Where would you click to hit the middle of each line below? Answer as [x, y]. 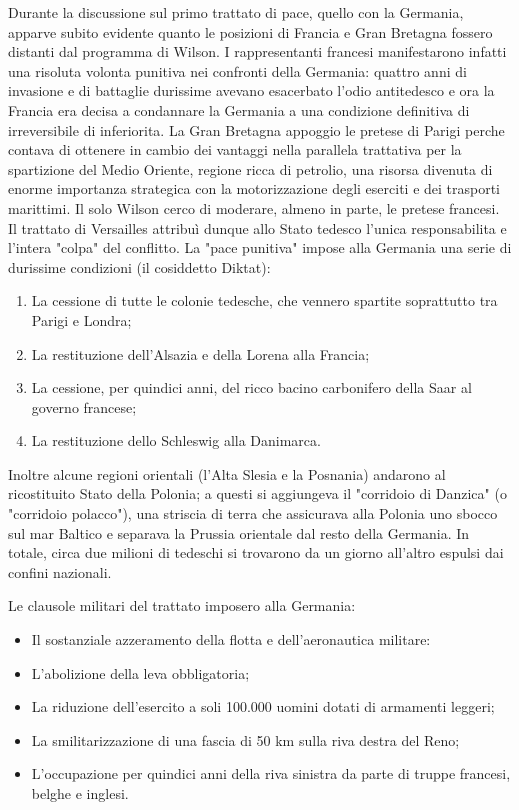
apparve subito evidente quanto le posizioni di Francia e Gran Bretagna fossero [250, 31]
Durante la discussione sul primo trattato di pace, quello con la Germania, [236, 12]
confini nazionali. [60, 571]
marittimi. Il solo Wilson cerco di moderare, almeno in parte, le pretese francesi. [254, 207]
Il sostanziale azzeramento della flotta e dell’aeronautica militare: [231, 639]
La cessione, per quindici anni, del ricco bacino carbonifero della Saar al [251, 387]
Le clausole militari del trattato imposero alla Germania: [182, 605]
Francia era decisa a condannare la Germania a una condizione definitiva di [239, 109]
